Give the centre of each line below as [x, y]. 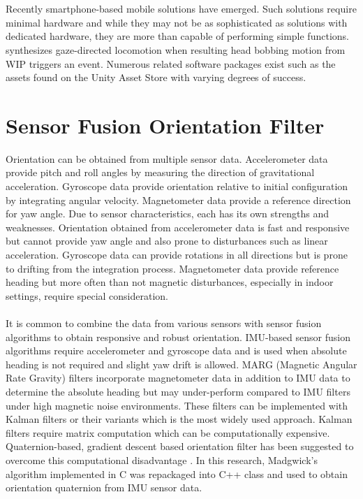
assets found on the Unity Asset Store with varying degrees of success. [156, 77]
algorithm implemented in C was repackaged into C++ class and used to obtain [177, 473]
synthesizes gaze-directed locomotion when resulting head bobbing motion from [176, 49]
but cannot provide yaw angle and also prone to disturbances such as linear [167, 241]
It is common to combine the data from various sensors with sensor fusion [164, 323]
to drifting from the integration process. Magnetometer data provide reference [172, 268]
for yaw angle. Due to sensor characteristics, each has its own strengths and [167, 214]
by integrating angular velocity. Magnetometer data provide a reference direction [178, 200]
